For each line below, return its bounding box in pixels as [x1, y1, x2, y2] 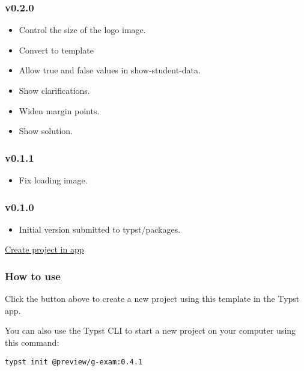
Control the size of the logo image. [19, 23, 146, 36]
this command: [5, 336, 59, 348]
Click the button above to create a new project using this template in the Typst [5, 292, 300, 305]
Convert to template [19, 43, 94, 56]
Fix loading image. [19, 174, 88, 186]
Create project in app [5, 243, 84, 256]
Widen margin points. [19, 104, 100, 117]
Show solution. [19, 124, 73, 137]
